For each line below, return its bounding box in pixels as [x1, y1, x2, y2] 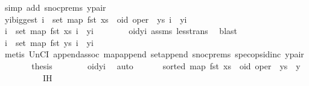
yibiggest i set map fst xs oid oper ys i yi [4, 13, 187, 25]
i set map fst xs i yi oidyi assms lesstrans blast [4, 24, 238, 37]
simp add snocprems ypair [4, 1, 106, 13]
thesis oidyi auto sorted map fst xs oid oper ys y [31, 59, 301, 72]
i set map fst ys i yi [4, 36, 94, 48]
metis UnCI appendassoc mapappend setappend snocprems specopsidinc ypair [4, 48, 304, 60]
